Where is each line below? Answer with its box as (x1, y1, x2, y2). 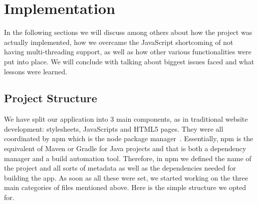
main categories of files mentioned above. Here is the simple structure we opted (4, 182, 247, 193)
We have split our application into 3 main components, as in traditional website (4, 114, 248, 124)
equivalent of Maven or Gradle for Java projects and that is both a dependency (4, 143, 247, 154)
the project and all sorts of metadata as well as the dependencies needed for (4, 163, 236, 173)
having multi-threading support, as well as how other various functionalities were (4, 46, 252, 57)
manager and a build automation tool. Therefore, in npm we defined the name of (4, 153, 252, 163)
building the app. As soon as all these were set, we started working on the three (4, 172, 249, 183)
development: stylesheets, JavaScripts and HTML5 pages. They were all (4, 123, 224, 134)
